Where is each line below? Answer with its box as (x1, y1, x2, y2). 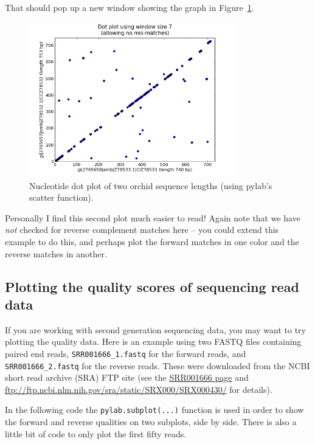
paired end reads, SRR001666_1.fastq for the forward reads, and (5, 347, 246, 359)
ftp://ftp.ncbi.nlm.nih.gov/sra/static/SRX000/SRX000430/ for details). (5, 383, 272, 395)
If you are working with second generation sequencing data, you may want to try (5, 323, 306, 336)
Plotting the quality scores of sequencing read (5, 277, 299, 296)
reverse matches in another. (5, 247, 107, 260)
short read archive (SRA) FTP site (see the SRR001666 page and (5, 371, 249, 384)
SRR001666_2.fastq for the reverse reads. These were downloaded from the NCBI (5, 359, 310, 372)
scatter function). (29, 191, 94, 204)
